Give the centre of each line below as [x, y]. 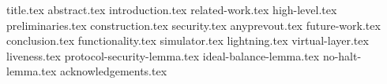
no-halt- [342, 55]
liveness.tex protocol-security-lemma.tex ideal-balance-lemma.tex [163, 55]
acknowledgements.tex [114, 71]
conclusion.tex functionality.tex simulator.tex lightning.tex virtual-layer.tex [188, 40]
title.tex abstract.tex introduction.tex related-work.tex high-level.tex [172, 9]
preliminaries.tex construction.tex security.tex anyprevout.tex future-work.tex [193, 25]
